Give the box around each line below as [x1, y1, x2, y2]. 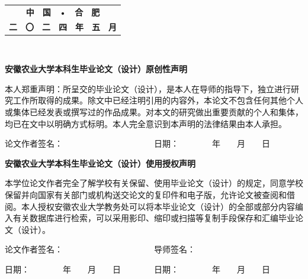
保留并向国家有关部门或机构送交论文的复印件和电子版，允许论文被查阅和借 [5, 189, 295, 201]
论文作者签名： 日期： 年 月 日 [5, 137, 270, 150]
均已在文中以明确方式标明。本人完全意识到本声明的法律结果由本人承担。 [5, 117, 287, 129]
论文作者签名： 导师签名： [5, 243, 195, 255]
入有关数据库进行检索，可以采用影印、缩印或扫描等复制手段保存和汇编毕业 [5, 212, 295, 224]
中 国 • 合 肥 [25, 5, 100, 18]
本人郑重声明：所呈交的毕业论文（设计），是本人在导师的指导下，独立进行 [5, 82, 291, 95]
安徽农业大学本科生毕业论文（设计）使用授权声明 [5, 157, 195, 169]
